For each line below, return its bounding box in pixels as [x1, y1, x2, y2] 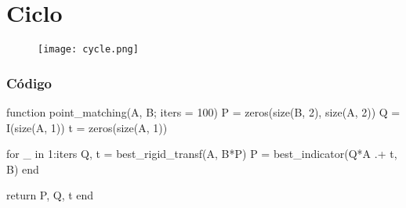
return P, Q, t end [6, 187, 94, 203]
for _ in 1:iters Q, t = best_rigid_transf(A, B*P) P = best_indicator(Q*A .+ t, [6, 145, 397, 162]
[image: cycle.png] [38, 44, 139, 56]
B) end [6, 160, 39, 177]
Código [6, 73, 53, 92]
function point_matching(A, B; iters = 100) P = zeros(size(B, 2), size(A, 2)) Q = [6, 104, 401, 120]
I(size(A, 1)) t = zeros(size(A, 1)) [6, 119, 168, 135]
